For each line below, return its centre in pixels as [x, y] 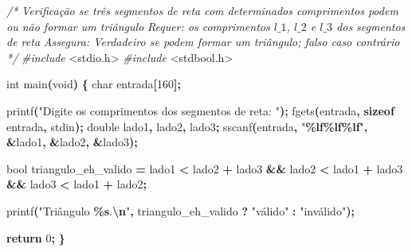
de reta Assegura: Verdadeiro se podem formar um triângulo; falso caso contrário [203, 42]
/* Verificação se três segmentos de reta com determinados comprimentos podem [202, 10]
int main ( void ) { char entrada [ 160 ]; [94, 84]
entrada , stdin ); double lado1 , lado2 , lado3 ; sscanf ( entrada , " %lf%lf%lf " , [187, 126]
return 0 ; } [36, 237]
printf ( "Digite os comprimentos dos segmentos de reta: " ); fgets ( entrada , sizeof [200, 110]
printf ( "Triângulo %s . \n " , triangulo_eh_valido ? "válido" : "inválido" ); [180, 210]
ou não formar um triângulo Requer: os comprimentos [138, 26]
